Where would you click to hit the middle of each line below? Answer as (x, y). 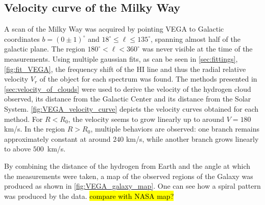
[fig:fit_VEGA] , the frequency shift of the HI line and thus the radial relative (125, 69)
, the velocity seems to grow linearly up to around (146, 119)
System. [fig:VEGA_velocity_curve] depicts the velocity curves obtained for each (131, 108)
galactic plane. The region (45, 49)
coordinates (22, 39)
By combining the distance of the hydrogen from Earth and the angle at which (127, 165)
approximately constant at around (57, 138)
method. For (23, 119)
